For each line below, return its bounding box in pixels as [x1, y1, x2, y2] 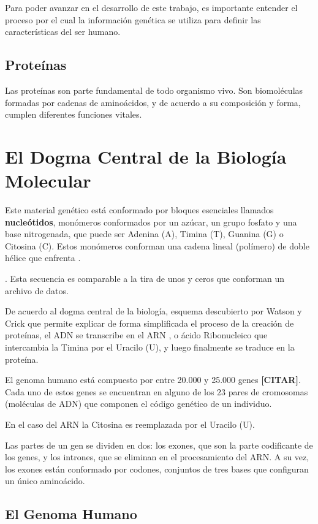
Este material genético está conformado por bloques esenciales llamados [5, 203, 274, 216]
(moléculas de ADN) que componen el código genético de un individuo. [5, 397, 272, 410]
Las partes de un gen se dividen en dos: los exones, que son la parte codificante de [5, 438, 313, 451]
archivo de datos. [5, 284, 69, 297]
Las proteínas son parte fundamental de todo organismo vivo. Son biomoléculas [5, 83, 303, 96]
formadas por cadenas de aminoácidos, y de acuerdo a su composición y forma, [5, 96, 301, 108]
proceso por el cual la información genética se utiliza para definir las [5, 13, 261, 26]
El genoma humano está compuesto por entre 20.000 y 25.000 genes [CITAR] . [5, 373, 301, 386]
